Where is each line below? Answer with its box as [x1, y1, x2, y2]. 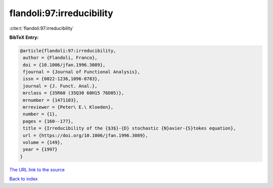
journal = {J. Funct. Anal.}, [23, 83, 98, 89]
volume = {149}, [23, 140, 63, 145]
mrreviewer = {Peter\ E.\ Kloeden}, [23, 104, 114, 110]
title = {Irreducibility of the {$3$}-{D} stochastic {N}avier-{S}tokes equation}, [23, 126, 236, 131]
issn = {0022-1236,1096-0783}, [23, 76, 101, 82]
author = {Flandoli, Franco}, [23, 55, 98, 60]
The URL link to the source [9, 166, 65, 172]
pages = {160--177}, [23, 118, 74, 124]
